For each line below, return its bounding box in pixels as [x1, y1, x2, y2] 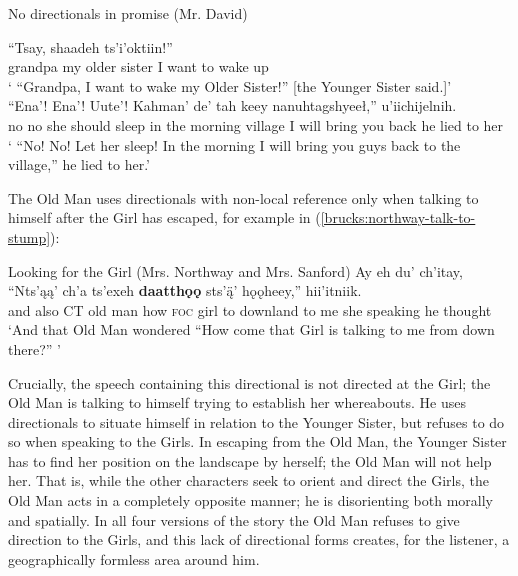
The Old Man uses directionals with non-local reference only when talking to [8, 187, 479, 208]
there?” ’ [8, 338, 61, 359]
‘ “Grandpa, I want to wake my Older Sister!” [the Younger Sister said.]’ [8, 75, 452, 96]
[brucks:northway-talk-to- [320, 207, 476, 228]
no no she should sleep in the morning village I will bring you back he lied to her [8, 114, 504, 135]
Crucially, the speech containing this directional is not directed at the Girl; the [8, 372, 491, 393]
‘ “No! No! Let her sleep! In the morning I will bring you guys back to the [8, 134, 461, 155]
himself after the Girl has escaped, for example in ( [8, 207, 321, 228]
